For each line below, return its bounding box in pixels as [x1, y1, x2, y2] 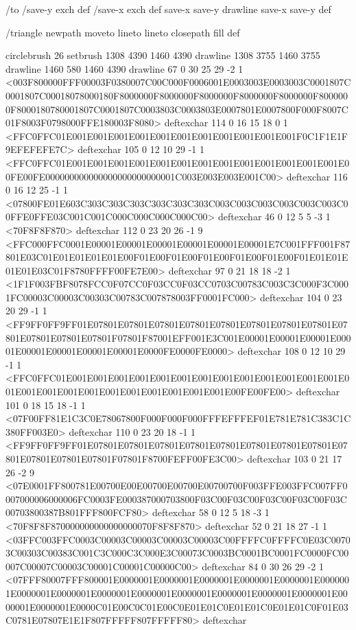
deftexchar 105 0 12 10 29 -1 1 [78, 142, 204, 156]
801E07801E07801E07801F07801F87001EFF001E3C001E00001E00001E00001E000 [5, 330, 351, 345]
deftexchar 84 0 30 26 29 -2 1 [202, 559, 324, 573]
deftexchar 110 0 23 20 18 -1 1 [69, 424, 196, 439]
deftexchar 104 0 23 [259, 290, 342, 304]
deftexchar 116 [286, 169, 348, 183]
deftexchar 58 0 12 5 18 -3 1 [152, 505, 270, 520]
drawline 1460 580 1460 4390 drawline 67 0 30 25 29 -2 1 [5, 61, 244, 75]
